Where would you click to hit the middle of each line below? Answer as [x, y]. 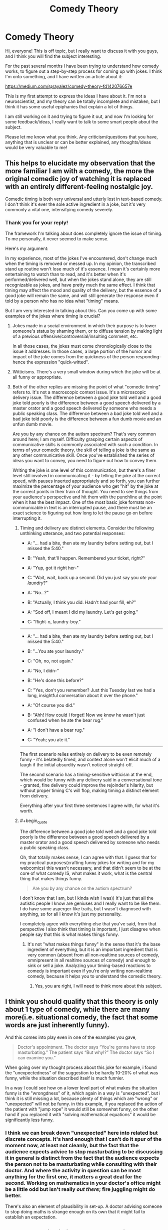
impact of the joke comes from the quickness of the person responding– [87, 357]
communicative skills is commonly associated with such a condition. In [85, 445]
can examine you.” [36, 1057]
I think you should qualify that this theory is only [82, 1002]
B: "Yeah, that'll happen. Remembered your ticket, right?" [86, 558]
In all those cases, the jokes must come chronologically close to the [82, 346]
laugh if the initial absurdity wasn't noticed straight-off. [76, 765]
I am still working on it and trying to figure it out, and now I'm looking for [79, 116]
